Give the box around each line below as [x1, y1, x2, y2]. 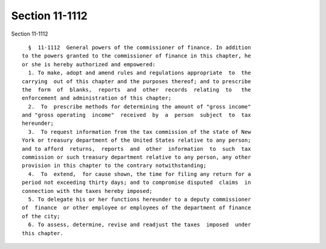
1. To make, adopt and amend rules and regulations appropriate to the [28, 69, 251, 77]
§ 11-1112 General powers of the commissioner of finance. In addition [28, 44, 251, 51]
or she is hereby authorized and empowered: [22, 61, 156, 68]
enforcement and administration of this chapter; [22, 95, 172, 102]
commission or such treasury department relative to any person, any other [22, 154, 251, 161]
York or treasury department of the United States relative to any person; [22, 137, 251, 144]
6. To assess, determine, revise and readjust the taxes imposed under [28, 221, 251, 229]
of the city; [22, 213, 60, 219]
